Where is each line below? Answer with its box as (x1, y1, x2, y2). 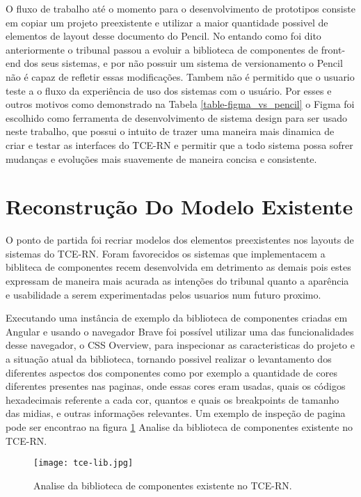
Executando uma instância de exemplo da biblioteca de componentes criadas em (6, 310, 348, 325)
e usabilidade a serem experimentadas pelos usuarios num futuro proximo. (6, 287, 321, 301)
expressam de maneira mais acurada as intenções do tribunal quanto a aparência (6, 274, 349, 288)
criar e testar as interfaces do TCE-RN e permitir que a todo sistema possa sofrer (6, 137, 353, 152)
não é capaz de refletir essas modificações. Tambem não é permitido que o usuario (6, 69, 355, 84)
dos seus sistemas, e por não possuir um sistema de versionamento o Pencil (24, 56, 343, 70)
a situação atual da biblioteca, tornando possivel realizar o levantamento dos (6, 352, 332, 365)
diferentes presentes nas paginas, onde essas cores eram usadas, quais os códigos (6, 379, 346, 393)
